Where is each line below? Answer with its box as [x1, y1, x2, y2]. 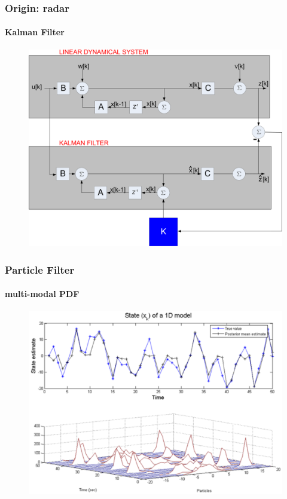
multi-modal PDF [5, 287, 80, 300]
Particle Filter [5, 262, 75, 277]
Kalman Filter [5, 26, 65, 38]
